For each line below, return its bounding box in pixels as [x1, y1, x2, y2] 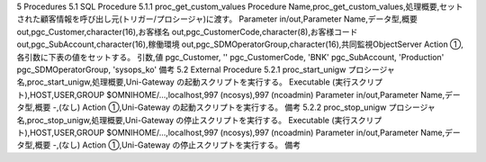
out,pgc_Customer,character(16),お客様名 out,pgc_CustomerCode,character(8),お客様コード [16, 26, 358, 37]
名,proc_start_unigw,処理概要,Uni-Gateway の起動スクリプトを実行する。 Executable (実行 [16, 76, 351, 87]
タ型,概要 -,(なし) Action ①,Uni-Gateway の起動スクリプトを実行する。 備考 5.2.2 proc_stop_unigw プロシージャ [16, 102, 436, 112]
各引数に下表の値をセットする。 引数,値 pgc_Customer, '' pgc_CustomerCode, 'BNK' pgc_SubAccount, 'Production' [16, 51, 445, 62]
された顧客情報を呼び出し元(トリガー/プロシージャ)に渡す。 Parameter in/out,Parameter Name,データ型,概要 [16, 13, 418, 24]
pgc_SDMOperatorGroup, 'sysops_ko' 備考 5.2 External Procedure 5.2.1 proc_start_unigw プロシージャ [16, 64, 395, 75]
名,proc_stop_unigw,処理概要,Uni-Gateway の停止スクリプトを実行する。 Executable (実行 [16, 114, 351, 125]
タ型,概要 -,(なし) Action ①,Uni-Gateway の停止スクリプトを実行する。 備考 [16, 139, 301, 150]
